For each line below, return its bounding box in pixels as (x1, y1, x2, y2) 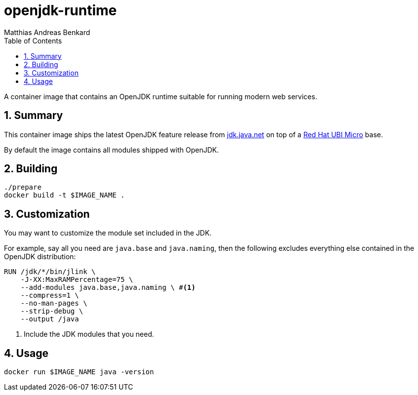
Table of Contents (4, 36, 62, 45)
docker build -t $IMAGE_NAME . (4, 191, 125, 199)
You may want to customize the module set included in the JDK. (4, 229, 212, 237)
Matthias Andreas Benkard (4, 28, 90, 37)
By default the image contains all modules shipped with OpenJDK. (4, 145, 219, 154)
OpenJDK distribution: (4, 252, 76, 261)
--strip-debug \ (20, 307, 84, 316)
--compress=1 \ (20, 291, 79, 300)
